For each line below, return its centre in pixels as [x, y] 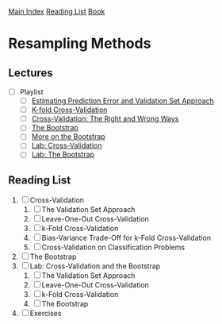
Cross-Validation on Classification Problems [113, 247]
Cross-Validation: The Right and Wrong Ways [105, 119]
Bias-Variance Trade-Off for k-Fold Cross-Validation [126, 238]
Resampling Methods [80, 44]
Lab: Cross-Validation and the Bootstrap [95, 266]
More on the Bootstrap [68, 137]
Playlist [31, 92]
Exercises [46, 314]
